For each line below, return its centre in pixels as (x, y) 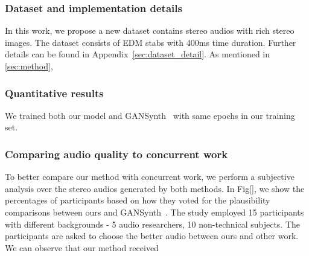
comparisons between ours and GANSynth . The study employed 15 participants (154, 212)
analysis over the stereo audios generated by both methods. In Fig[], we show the (155, 188)
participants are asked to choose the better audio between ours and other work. (152, 236)
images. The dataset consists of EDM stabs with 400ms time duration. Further (151, 42)
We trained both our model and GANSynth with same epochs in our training (150, 115)
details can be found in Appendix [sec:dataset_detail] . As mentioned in (138, 54)
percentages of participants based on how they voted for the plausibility (138, 200)
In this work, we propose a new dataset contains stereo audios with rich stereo (150, 30)
